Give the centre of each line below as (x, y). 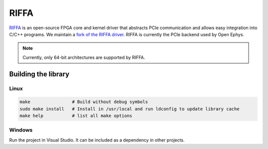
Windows (21, 130)
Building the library (39, 74)
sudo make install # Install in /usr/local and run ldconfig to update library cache (130, 109)
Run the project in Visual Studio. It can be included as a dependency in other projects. (97, 140)
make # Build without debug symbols (84, 102)
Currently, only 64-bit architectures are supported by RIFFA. (84, 57)
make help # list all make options (76, 116)
